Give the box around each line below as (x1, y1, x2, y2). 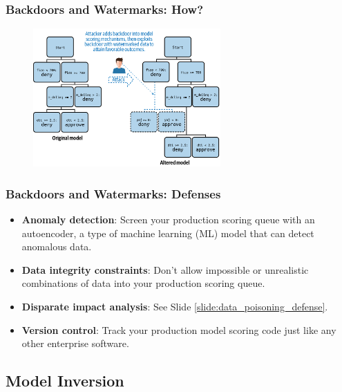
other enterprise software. (21, 336, 129, 351)
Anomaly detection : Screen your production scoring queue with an (21, 212, 315, 227)
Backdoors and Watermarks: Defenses (6, 185, 221, 202)
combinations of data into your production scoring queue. (21, 276, 265, 290)
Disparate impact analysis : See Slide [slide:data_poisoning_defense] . (21, 299, 328, 313)
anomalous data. (21, 239, 92, 254)
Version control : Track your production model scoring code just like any (21, 322, 336, 337)
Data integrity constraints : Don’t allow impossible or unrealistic (21, 262, 309, 277)
